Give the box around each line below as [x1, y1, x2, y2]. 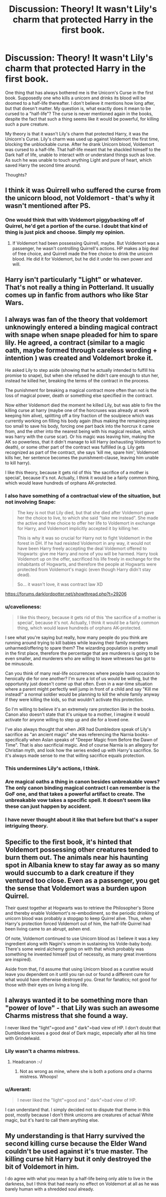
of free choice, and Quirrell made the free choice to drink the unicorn [12, 251, 153, 257]
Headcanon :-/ [12, 1059, 42, 1065]
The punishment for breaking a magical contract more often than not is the [5, 387, 157, 393]
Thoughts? [5, 172, 27, 177]
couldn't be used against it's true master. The [5, 1147, 148, 1155]
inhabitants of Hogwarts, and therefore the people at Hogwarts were [17, 561, 157, 567]
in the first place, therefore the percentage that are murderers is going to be [5, 650, 160, 656]
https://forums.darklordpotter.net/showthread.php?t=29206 [5, 591, 127, 597]
